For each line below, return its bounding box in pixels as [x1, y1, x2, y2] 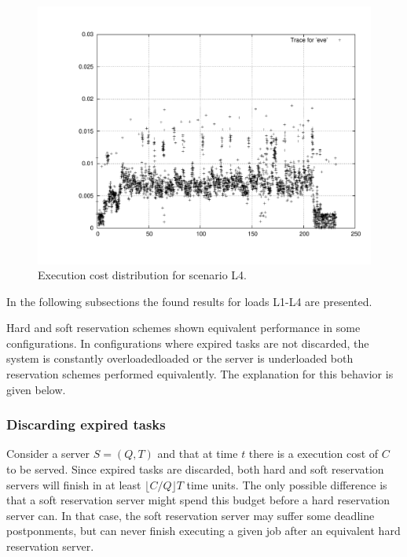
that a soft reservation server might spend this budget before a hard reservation [6, 492, 390, 508]
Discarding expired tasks [6, 415, 166, 434]
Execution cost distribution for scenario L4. [38, 267, 247, 283]
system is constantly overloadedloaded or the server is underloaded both [6, 350, 354, 367]
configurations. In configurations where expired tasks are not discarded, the [6, 334, 369, 351]
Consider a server [6, 445, 90, 462]
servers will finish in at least [6, 476, 141, 492]
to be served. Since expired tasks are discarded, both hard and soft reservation [6, 461, 384, 478]
